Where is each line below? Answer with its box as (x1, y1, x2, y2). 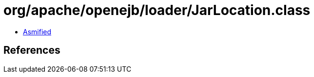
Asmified (23, 27, 52, 36)
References (3, 44, 60, 57)
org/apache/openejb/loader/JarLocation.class (3, 2, 311, 18)
